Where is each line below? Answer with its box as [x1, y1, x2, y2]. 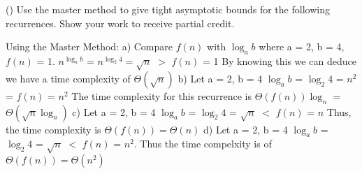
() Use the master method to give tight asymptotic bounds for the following [6, 2, 330, 16]
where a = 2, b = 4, [259, 39, 345, 54]
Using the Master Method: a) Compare [6, 39, 173, 54]
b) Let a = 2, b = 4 [178, 71, 263, 85]
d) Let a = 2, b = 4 [203, 122, 288, 136]
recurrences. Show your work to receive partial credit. [6, 15, 235, 30]
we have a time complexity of [6, 71, 131, 85]
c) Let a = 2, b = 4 [72, 104, 156, 119]
